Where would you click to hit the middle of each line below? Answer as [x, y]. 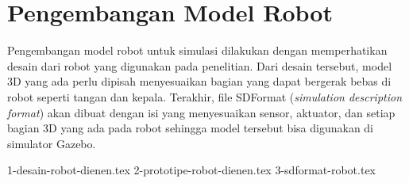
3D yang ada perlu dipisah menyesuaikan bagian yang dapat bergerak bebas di [199, 81]
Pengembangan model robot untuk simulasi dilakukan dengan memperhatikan [197, 50]
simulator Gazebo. [52, 143]
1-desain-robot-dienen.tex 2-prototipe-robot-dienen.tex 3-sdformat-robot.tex [191, 170]
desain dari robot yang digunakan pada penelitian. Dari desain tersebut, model [200, 65]
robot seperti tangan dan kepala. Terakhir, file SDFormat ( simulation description [205, 96]
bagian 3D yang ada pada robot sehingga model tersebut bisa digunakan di [191, 128]
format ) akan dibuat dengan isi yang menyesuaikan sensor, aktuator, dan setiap [201, 112]
